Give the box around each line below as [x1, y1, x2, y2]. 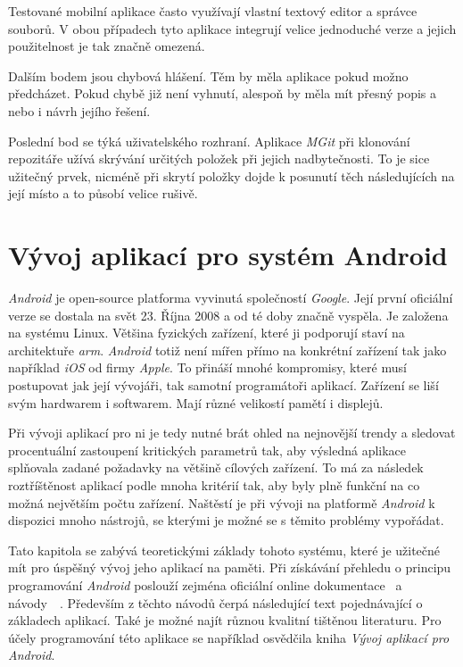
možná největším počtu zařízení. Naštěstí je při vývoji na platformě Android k [8, 493, 435, 512]
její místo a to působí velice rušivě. [8, 184, 198, 203]
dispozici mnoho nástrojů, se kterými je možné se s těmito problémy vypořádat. [8, 511, 444, 529]
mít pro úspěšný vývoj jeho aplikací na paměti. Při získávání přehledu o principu [8, 558, 451, 577]
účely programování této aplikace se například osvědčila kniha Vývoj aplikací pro [8, 628, 450, 646]
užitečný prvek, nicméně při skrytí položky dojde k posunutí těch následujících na [8, 166, 455, 185]
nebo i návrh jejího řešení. [8, 101, 151, 120]
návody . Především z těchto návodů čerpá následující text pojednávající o [8, 593, 423, 612]
